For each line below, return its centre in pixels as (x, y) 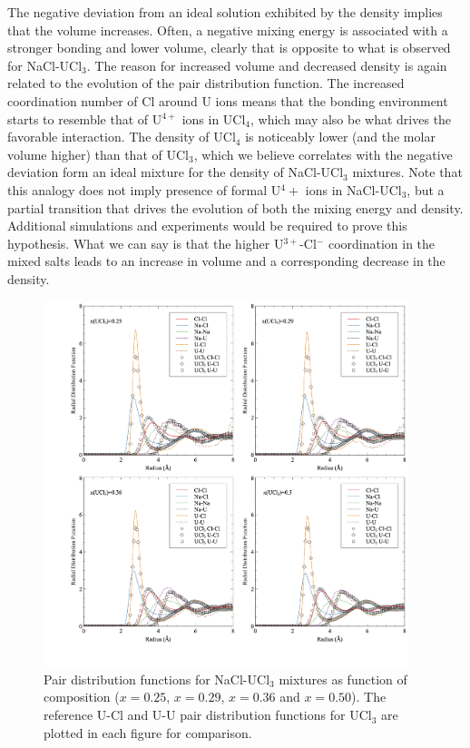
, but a (426, 189)
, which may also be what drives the (351, 118)
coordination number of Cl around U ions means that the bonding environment (228, 100)
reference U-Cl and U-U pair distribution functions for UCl (208, 715)
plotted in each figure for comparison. (148, 732)
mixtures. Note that (407, 172)
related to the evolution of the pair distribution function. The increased (206, 83)
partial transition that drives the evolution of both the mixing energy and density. (235, 207)
